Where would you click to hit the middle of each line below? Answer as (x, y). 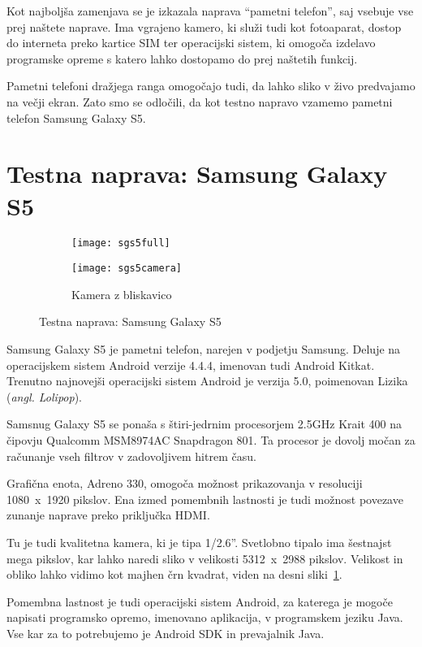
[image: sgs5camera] (127, 269)
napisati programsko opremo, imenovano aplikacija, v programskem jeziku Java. (205, 617)
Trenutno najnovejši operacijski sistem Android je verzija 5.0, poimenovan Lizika (207, 381)
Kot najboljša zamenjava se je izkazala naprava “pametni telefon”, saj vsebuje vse (210, 11)
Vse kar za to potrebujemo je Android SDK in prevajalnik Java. (166, 633)
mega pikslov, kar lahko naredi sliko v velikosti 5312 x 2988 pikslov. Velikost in (205, 558)
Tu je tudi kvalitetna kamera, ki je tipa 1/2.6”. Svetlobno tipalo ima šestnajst (199, 542)
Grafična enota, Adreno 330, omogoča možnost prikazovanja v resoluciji (185, 483)
